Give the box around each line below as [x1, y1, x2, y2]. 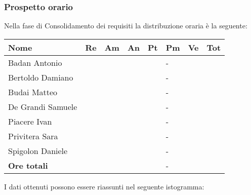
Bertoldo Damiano [8, 71, 73, 83]
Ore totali [8, 159, 48, 171]
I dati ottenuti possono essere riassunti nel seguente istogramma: [4, 181, 204, 191]
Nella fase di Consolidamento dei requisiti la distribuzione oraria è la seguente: [4, 20, 247, 31]
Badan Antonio [8, 56, 62, 68]
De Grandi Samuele [8, 100, 77, 112]
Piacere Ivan [8, 115, 52, 127]
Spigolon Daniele [8, 144, 68, 157]
